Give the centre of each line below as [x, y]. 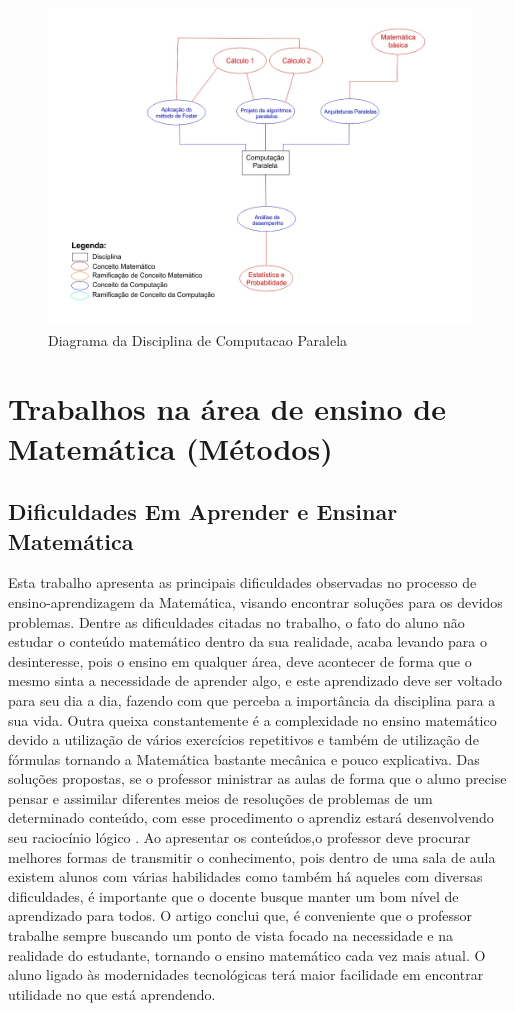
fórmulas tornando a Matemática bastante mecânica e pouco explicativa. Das [244, 758]
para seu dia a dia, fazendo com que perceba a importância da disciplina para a [252, 699]
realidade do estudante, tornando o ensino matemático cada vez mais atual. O [247, 954]
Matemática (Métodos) [170, 447]
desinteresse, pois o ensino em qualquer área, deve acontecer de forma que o [240, 660]
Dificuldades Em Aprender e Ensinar [203, 511]
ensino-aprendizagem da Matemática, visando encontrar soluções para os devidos [255, 601]
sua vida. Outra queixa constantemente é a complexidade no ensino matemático [252, 719]
